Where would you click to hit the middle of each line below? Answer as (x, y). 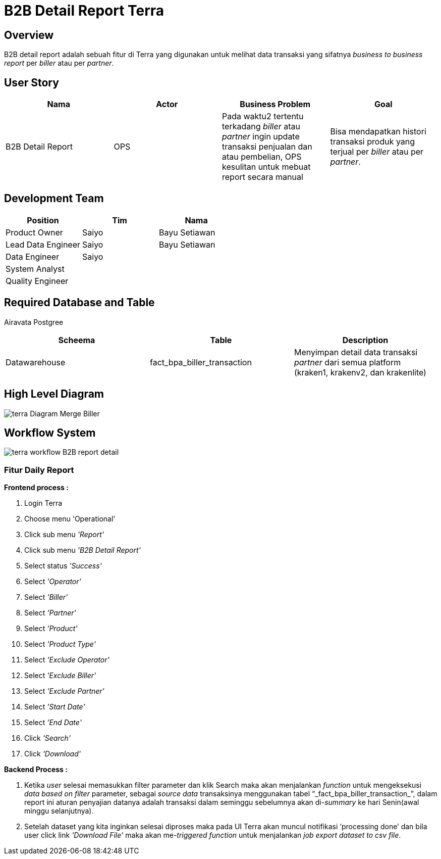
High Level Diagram (54, 394)
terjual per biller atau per (377, 152)
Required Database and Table (79, 303)
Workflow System (50, 433)
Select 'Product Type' (60, 644)
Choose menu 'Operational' (70, 519)
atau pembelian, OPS (262, 157)
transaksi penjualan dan (267, 147)
